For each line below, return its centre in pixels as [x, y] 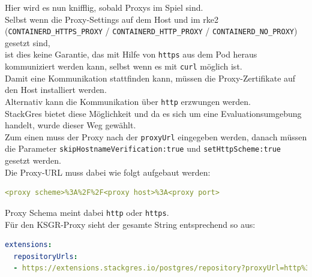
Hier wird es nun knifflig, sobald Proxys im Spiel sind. [104, 7]
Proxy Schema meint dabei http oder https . [87, 212]
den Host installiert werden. [56, 90]
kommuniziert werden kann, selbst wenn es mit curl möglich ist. [124, 66]
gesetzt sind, [28, 42]
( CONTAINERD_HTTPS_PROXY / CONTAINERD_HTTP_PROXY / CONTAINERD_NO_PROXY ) [151, 31]
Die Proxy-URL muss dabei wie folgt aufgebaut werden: [108, 172]
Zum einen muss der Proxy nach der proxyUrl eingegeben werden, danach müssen [156, 136]
